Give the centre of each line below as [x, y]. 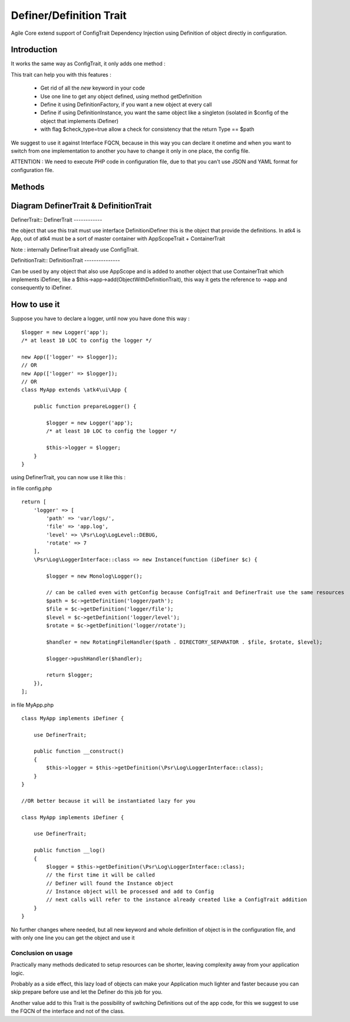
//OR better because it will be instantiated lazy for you [108, 801]
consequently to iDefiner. [42, 288]
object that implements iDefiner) [80, 121]
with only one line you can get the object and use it [73, 938]
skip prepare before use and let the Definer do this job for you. [87, 992]
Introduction [34, 50]
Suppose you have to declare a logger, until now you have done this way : [100, 319]
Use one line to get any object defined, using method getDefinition [121, 96]
